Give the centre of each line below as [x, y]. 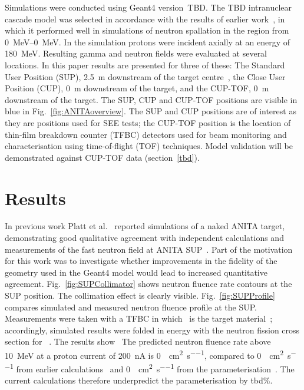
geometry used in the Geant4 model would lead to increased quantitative [136, 272]
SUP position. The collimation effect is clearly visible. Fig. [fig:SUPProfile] [140, 295]
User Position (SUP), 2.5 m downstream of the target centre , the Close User [145, 76]
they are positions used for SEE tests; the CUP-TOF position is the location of [148, 122]
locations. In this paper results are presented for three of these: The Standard [145, 65]
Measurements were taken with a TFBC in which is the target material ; [139, 318]
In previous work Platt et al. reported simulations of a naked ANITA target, [145, 226]
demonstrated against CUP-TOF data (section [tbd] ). [102, 157]
